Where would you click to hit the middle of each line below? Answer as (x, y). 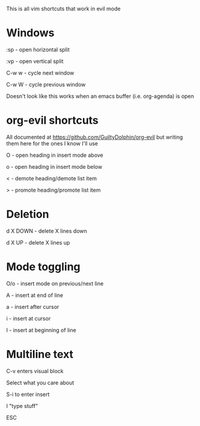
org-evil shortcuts (53, 120)
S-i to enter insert (28, 394)
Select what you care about (40, 382)
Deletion (28, 214)
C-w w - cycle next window (40, 73)
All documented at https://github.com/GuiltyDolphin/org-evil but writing (95, 137)
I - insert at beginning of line (41, 330)
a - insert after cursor (33, 306)
